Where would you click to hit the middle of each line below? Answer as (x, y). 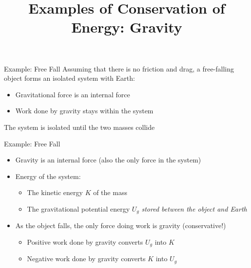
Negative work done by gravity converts (86, 259)
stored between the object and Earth (194, 208)
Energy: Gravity (127, 27)
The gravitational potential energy (78, 208)
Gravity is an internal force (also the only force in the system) (108, 160)
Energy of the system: (48, 176)
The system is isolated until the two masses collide (79, 127)
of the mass (110, 192)
